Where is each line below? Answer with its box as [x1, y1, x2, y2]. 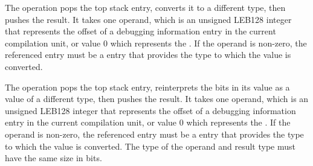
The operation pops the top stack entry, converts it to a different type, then [5, 1, 286, 13]
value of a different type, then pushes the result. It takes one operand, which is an [5, 92, 309, 105]
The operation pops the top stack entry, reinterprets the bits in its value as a [5, 80, 290, 93]
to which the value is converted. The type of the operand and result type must [5, 139, 295, 152]
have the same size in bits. [5, 152, 102, 164]
